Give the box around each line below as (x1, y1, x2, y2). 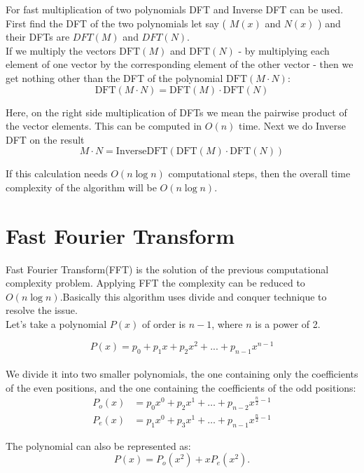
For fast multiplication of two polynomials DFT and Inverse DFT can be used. (6, 2, 344, 16)
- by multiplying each (238, 43, 330, 57)
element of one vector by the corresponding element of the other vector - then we (6, 57, 353, 71)
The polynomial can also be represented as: (6, 438, 191, 453)
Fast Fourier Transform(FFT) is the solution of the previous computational (6, 261, 329, 276)
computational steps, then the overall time (168, 166, 351, 181)
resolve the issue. (6, 303, 78, 317)
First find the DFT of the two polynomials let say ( (6, 15, 227, 30)
